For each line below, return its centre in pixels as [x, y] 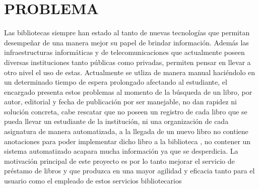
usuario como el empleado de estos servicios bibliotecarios [93, 181]
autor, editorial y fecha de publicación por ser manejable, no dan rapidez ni [120, 102]
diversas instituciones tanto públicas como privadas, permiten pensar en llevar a [127, 62]
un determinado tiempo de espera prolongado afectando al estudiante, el [116, 82]
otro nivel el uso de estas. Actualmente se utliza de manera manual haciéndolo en [130, 72]
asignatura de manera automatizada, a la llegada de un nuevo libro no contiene [126, 131]
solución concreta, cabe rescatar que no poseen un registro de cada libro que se [126, 111]
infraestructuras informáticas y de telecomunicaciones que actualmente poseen [124, 52]
